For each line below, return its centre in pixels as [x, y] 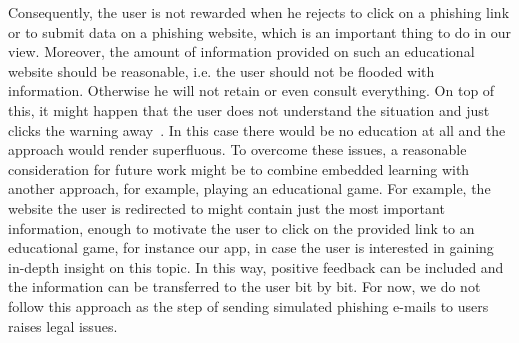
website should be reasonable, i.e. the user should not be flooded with [221, 70]
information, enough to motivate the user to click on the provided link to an [241, 227]
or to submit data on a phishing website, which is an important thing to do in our [259, 31]
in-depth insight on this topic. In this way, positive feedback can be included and [256, 266]
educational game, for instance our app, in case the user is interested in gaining [251, 247]
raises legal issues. [63, 325]
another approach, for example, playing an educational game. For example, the [249, 188]
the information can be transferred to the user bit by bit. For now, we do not [244, 286]
